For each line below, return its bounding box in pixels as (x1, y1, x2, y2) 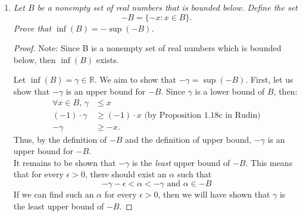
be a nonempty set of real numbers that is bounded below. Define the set (37, 1, 298, 13)
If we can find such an (13, 188, 94, 201)
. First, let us (245, 73, 293, 86)
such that (177, 168, 212, 180)
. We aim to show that (94, 73, 177, 86)
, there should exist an (85, 168, 167, 180)
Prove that (13, 21, 52, 34)
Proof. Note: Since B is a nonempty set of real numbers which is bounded (13, 42, 282, 54)
